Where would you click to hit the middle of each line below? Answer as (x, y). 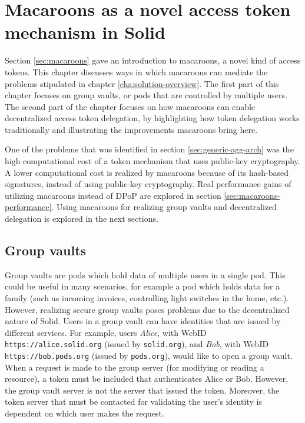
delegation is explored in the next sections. (82, 219)
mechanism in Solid (85, 32)
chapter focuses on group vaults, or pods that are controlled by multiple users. (146, 95)
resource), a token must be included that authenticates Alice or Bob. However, (147, 379)
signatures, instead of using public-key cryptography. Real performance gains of (148, 184)
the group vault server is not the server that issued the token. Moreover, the (142, 390)
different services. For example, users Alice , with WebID (106, 332)
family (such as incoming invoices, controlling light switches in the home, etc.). (147, 298)
